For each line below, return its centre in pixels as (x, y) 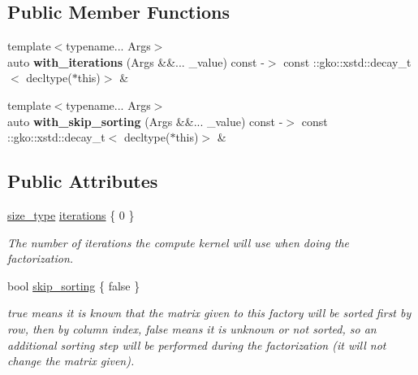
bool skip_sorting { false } (74, 285)
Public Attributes (83, 181)
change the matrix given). (71, 361)
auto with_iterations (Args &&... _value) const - (136, 61)
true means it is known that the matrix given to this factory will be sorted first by (209, 313)
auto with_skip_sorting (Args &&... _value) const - (145, 121)
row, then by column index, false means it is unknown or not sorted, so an (192, 328)
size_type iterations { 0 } (71, 214)
